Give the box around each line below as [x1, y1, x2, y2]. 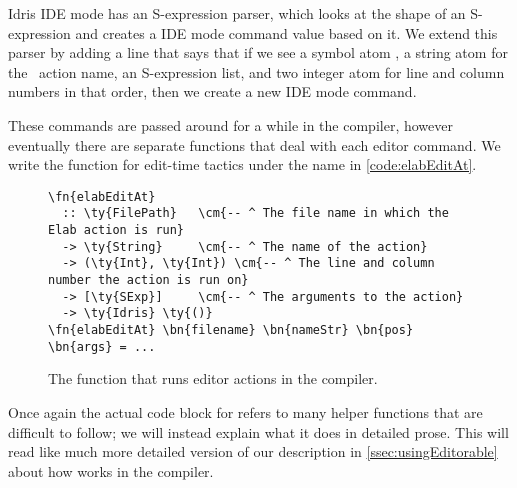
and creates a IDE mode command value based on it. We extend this [75, 22, 498, 43]
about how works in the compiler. [8, 460, 214, 481]
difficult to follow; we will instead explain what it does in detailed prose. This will [8, 421, 509, 442]
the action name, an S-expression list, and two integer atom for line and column [8, 61, 505, 82]
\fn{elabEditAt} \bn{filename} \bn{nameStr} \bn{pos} [48, 323, 414, 337]
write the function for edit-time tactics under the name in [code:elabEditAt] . [8, 154, 477, 175]
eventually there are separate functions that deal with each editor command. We [8, 134, 501, 155]
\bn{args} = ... [48, 339, 156, 354]
